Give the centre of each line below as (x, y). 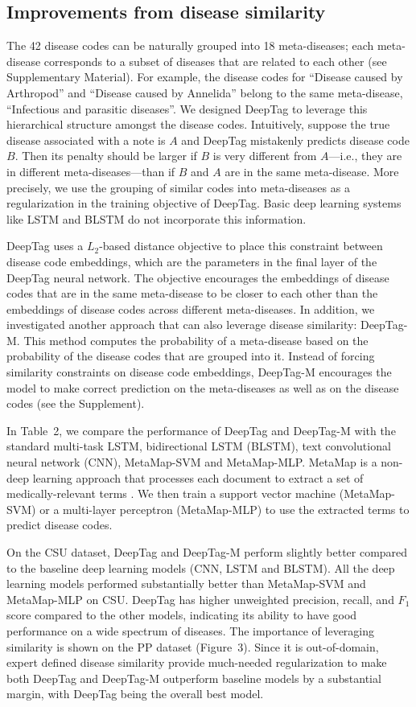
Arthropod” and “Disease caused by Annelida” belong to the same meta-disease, (205, 92)
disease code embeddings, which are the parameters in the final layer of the (192, 261)
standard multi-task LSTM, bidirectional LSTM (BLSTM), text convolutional (199, 446)
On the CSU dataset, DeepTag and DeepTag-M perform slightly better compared (207, 552)
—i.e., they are (365, 156)
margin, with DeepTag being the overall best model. (135, 694)
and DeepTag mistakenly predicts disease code (295, 140)
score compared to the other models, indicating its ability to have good (182, 615)
